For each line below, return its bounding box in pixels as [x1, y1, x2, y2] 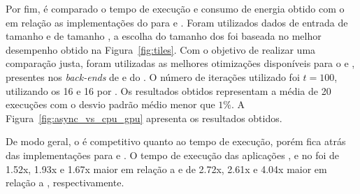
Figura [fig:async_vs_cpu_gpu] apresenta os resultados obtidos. [6, 110, 282, 125]
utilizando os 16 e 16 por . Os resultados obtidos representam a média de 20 [6, 83, 331, 98]
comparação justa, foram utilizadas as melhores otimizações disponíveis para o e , [6, 56, 355, 70]
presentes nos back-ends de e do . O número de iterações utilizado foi [6, 69, 300, 84]
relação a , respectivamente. [6, 175, 124, 190]
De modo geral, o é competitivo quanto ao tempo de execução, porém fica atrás [6, 134, 346, 149]
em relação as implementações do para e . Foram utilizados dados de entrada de [6, 15, 348, 29]
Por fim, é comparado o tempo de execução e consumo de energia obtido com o [6, 1, 345, 15]
